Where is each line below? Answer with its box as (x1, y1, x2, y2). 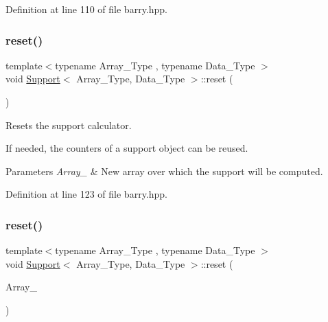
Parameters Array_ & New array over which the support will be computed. (5, 163, 323, 178)
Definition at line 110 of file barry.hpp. (5, 2, 167, 16)
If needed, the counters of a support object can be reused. (5, 141, 248, 155)
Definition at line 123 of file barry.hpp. (5, 187, 167, 201)
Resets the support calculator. (5, 117, 132, 132)
